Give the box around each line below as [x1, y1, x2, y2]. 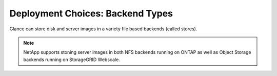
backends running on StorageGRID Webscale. [23, 56, 120, 63]
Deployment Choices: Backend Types [9, 8, 173, 19]
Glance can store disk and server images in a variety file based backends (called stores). [9, 26, 197, 32]
